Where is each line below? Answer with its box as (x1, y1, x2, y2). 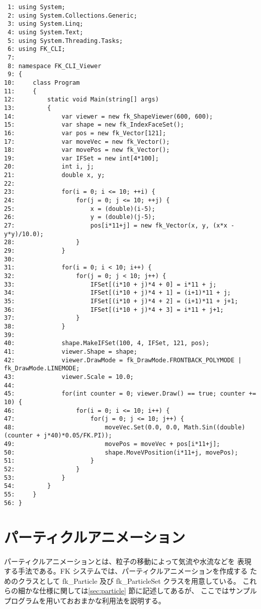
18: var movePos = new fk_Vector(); (4, 146, 170, 154)
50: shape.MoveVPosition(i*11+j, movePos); (4, 449, 238, 456)
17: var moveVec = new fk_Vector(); (4, 138, 170, 145)
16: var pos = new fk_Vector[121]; (4, 129, 166, 137)
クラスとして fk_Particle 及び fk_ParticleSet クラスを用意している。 (18, 575, 240, 586)
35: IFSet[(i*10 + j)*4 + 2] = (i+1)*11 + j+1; (4, 297, 238, 305)
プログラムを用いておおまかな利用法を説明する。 (4, 595, 165, 605)
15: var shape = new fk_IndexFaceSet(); (4, 121, 184, 129)
